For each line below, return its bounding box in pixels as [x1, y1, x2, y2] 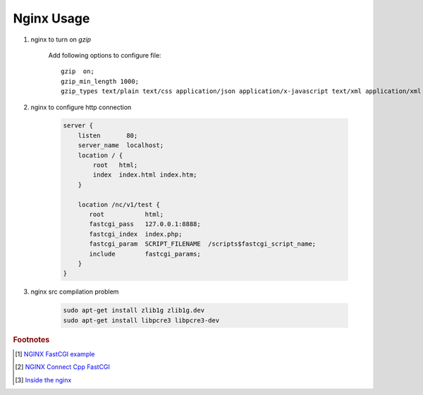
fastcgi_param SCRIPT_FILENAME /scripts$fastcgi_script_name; [89, 240, 317, 248]
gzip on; [61, 68, 94, 75]
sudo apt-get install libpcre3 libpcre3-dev [63, 316, 220, 324]
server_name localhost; [78, 142, 164, 149]
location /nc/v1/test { [78, 201, 160, 208]
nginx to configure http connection [30, 103, 132, 111]
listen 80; [78, 131, 138, 139]
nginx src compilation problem [30, 287, 119, 296]
